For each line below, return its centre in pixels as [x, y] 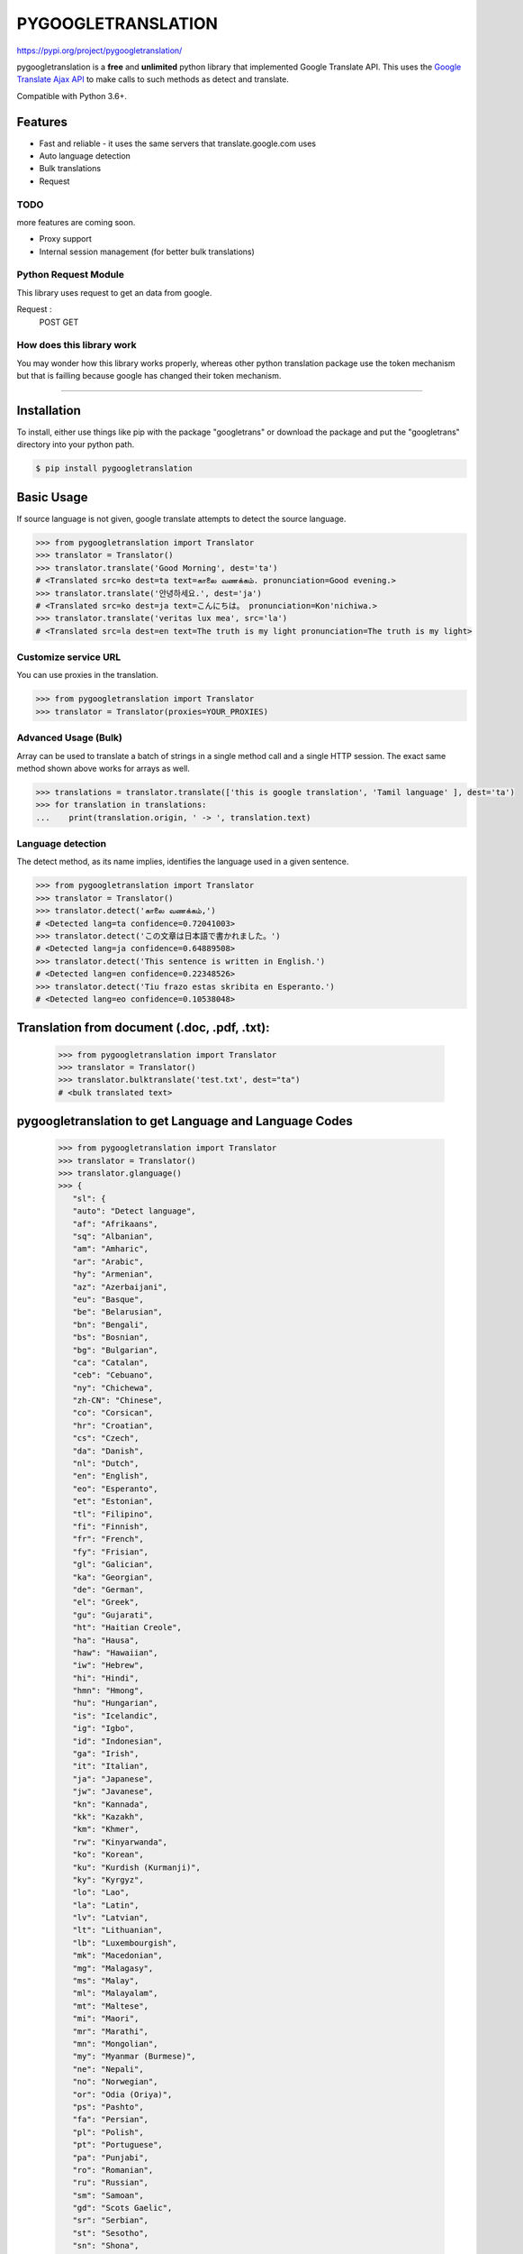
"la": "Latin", [106, 1905]
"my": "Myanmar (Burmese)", [135, 2057]
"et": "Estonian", [113, 1502]
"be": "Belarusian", [118, 1312]
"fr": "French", [108, 1539]
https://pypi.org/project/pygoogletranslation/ [99, 50]
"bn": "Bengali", [110, 1324]
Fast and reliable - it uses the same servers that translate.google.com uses [178, 143]
